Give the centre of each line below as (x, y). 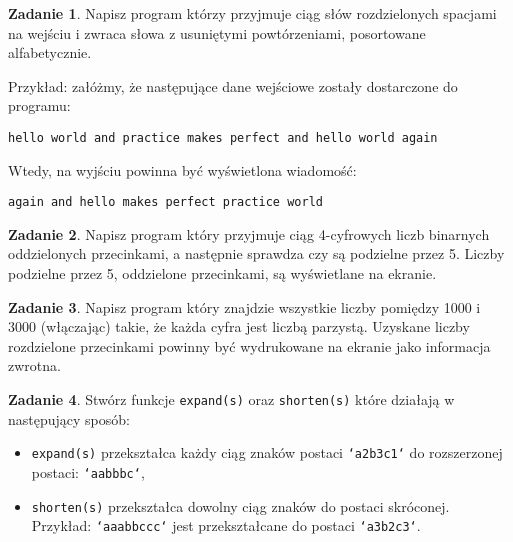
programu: (39, 105)
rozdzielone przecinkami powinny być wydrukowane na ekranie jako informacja (249, 345)
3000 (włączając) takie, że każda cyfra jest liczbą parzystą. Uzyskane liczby (239, 326)
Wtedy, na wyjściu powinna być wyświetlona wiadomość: (182, 169)
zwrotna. (34, 365)
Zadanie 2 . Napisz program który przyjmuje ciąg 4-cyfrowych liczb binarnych (249, 233)
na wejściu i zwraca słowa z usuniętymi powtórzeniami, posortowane (217, 32)
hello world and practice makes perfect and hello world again (223, 137)
